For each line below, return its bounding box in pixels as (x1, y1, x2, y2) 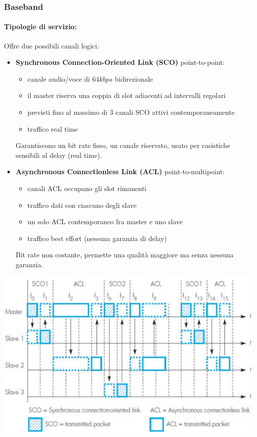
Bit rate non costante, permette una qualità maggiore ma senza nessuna (15, 249, 234, 260)
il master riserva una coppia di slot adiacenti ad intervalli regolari (27, 90, 226, 100)
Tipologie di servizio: (4, 21, 77, 32)
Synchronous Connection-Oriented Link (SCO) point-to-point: (15, 57, 225, 67)
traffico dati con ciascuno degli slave (27, 199, 137, 210)
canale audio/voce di (27, 73, 90, 84)
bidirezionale (115, 73, 153, 84)
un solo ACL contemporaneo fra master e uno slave (27, 216, 183, 227)
